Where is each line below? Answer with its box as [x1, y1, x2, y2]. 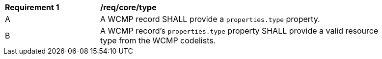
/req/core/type [100, 2, 157, 12]
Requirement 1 [5, 2, 59, 12]
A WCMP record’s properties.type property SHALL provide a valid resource [100, 26, 379, 36]
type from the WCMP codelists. [100, 36, 216, 45]
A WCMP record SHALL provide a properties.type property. [100, 14, 320, 24]
